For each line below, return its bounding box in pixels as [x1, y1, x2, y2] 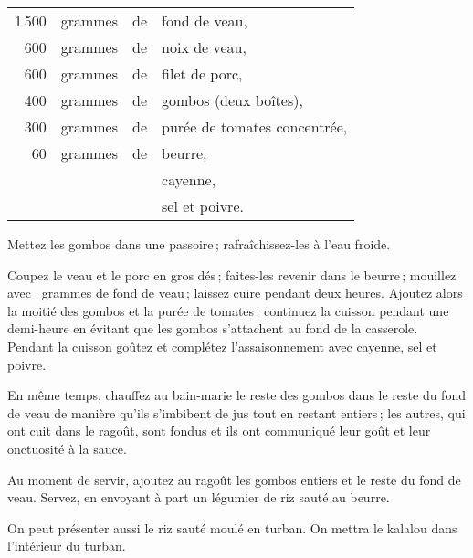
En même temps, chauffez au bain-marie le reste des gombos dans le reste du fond [7, 385, 466, 405]
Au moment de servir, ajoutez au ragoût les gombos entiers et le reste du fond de [7, 469, 461, 489]
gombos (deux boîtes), [162, 89, 303, 111]
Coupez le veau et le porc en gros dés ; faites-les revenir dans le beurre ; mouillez [7, 265, 457, 284]
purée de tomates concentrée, [162, 116, 348, 137]
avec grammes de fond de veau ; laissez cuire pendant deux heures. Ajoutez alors [7, 283, 463, 302]
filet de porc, [162, 63, 243, 84]
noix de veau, [162, 37, 247, 58]
